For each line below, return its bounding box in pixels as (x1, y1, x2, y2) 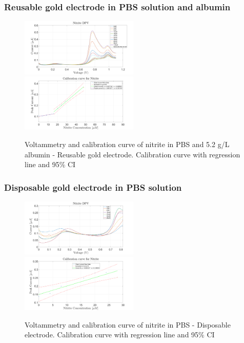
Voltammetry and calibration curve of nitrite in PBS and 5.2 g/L (25, 139, 230, 149)
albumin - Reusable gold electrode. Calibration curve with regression (25, 149, 240, 159)
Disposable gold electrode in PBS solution (4, 180, 182, 193)
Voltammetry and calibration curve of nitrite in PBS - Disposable (25, 319, 231, 330)
